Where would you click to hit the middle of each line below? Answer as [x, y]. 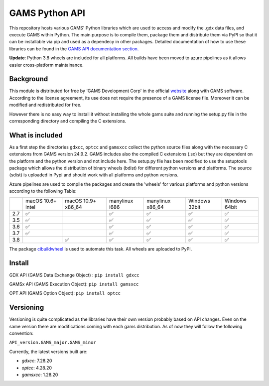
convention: [21, 333]
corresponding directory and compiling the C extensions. [68, 121]
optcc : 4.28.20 [37, 368]
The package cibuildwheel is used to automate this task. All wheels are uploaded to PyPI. [101, 249]
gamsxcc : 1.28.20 [40, 375]
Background [29, 79]
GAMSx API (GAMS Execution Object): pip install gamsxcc [74, 284]
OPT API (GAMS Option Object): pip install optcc [65, 293]
